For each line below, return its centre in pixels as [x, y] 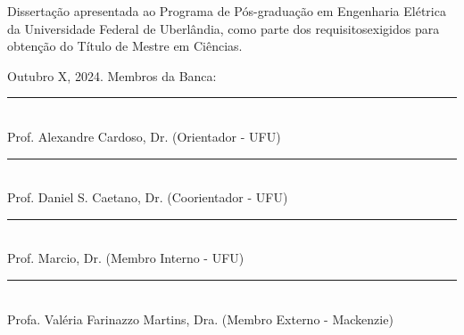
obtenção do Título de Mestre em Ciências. [125, 46]
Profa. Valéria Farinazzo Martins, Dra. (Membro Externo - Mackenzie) [200, 319]
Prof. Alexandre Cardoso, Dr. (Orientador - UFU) [144, 136]
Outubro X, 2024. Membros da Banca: [112, 75]
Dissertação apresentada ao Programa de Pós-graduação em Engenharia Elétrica [227, 11]
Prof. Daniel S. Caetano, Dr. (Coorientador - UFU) [148, 197]
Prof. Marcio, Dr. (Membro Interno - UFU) [126, 258]
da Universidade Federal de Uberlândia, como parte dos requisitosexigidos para [224, 28]
